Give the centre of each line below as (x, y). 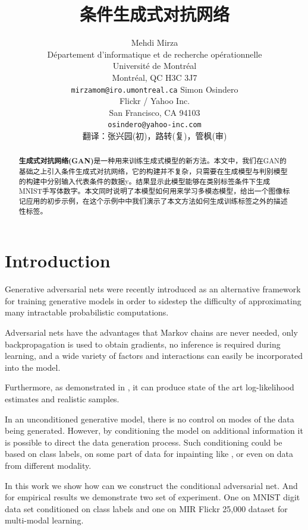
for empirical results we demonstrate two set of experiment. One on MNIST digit (153, 497)
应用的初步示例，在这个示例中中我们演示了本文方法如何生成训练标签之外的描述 (157, 201)
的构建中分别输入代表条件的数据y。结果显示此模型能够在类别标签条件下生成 (144, 181)
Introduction (58, 261)
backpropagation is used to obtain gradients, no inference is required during (143, 344)
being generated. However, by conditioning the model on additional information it (154, 430)
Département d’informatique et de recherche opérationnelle (155, 54)
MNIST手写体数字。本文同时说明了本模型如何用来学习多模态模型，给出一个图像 (151, 191)
